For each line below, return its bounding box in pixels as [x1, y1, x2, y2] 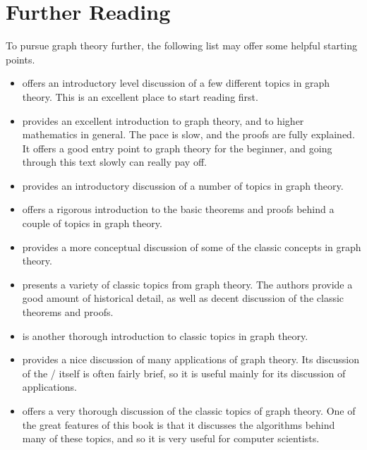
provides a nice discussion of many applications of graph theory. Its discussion [22, 352, 360, 367]
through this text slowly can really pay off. [22, 154, 207, 169]
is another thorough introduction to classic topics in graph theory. [22, 328, 308, 343]
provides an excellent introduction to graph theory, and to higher [22, 113, 304, 128]
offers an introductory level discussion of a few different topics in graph [22, 75, 330, 90]
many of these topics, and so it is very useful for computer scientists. [22, 431, 320, 446]
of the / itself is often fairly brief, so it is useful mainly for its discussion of [22, 365, 346, 380]
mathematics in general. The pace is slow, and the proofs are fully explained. [22, 127, 355, 142]
